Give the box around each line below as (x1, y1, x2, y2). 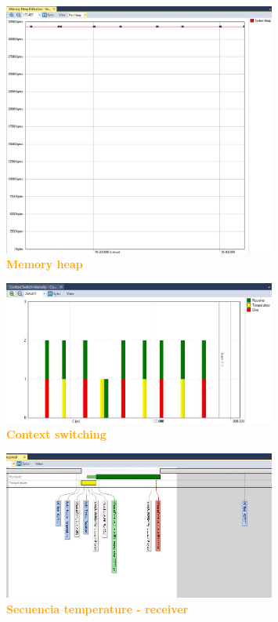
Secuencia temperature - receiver (6, 600, 189, 617)
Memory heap (6, 256, 83, 272)
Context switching (6, 426, 107, 442)
